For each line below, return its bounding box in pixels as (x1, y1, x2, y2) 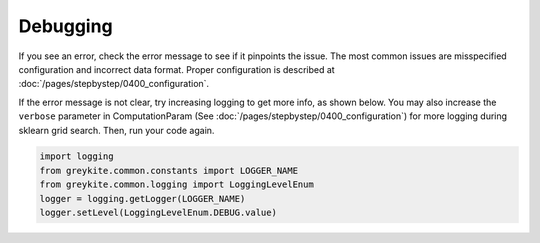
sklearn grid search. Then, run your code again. (18, 124, 215, 136)
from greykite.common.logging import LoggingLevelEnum (39, 179, 314, 190)
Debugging (18, 15, 114, 37)
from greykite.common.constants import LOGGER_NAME (39, 165, 299, 176)
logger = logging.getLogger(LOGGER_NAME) (39, 193, 246, 204)
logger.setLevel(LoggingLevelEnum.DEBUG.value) (39, 207, 277, 219)
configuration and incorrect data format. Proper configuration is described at (18, 63, 335, 75)
